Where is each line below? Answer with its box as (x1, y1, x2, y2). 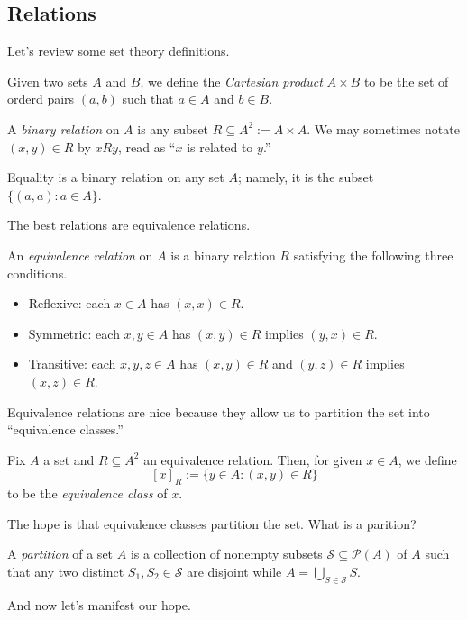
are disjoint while (187, 561, 282, 580)
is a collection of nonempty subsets (130, 544, 323, 563)
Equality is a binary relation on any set (7, 168, 224, 187)
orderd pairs (7, 89, 75, 108)
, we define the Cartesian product (140, 71, 323, 90)
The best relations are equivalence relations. (7, 215, 251, 234)
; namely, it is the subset (237, 168, 374, 187)
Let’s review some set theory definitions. (7, 41, 230, 60)
